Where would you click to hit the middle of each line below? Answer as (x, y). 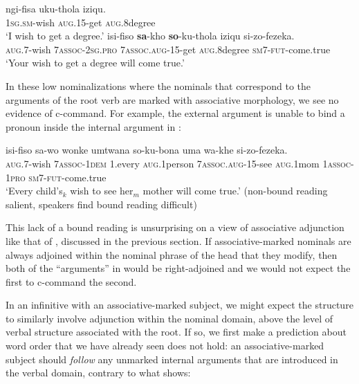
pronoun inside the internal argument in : (93, 126)
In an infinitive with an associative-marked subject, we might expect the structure (179, 305)
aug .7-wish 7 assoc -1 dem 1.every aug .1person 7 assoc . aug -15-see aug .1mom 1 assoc (178, 163)
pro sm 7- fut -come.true (58, 177)
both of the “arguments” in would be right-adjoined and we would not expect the (178, 268)
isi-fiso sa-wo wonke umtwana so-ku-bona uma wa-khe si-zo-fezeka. (147, 150)
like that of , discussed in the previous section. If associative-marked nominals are (178, 240)
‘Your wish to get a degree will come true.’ (95, 63)
